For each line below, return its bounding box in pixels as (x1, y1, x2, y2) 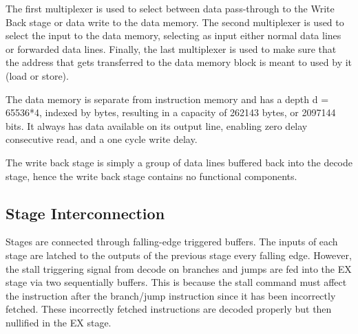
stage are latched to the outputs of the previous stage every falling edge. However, (6, 247, 352, 262)
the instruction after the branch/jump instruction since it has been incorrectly (6, 288, 336, 302)
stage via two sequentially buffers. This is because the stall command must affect (6, 275, 347, 289)
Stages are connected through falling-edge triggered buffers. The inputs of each (6, 234, 338, 249)
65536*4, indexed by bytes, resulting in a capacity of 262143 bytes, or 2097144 (6, 105, 336, 120)
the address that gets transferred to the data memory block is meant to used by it (6, 55, 352, 69)
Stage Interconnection (6, 202, 165, 223)
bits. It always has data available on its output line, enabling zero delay (6, 118, 308, 133)
